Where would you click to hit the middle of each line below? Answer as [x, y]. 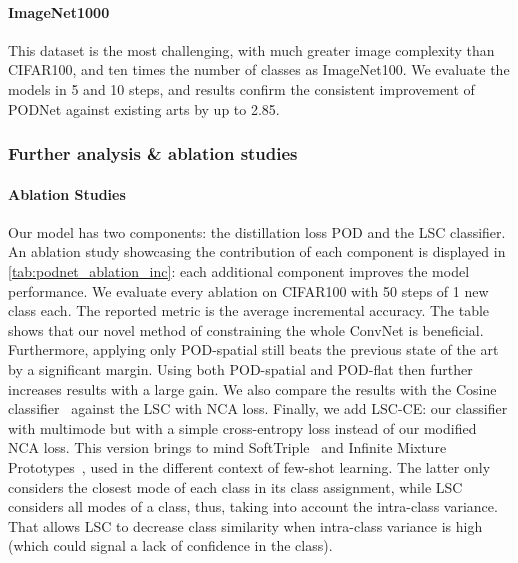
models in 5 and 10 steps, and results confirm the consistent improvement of [241, 88]
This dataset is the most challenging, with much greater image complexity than [251, 49]
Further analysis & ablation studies [153, 153]
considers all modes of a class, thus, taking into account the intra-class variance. [253, 506]
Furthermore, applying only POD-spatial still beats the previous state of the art [253, 349]
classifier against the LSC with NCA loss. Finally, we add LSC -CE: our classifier [258, 408]
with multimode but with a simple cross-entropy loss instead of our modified [242, 427]
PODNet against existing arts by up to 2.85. [144, 108]
